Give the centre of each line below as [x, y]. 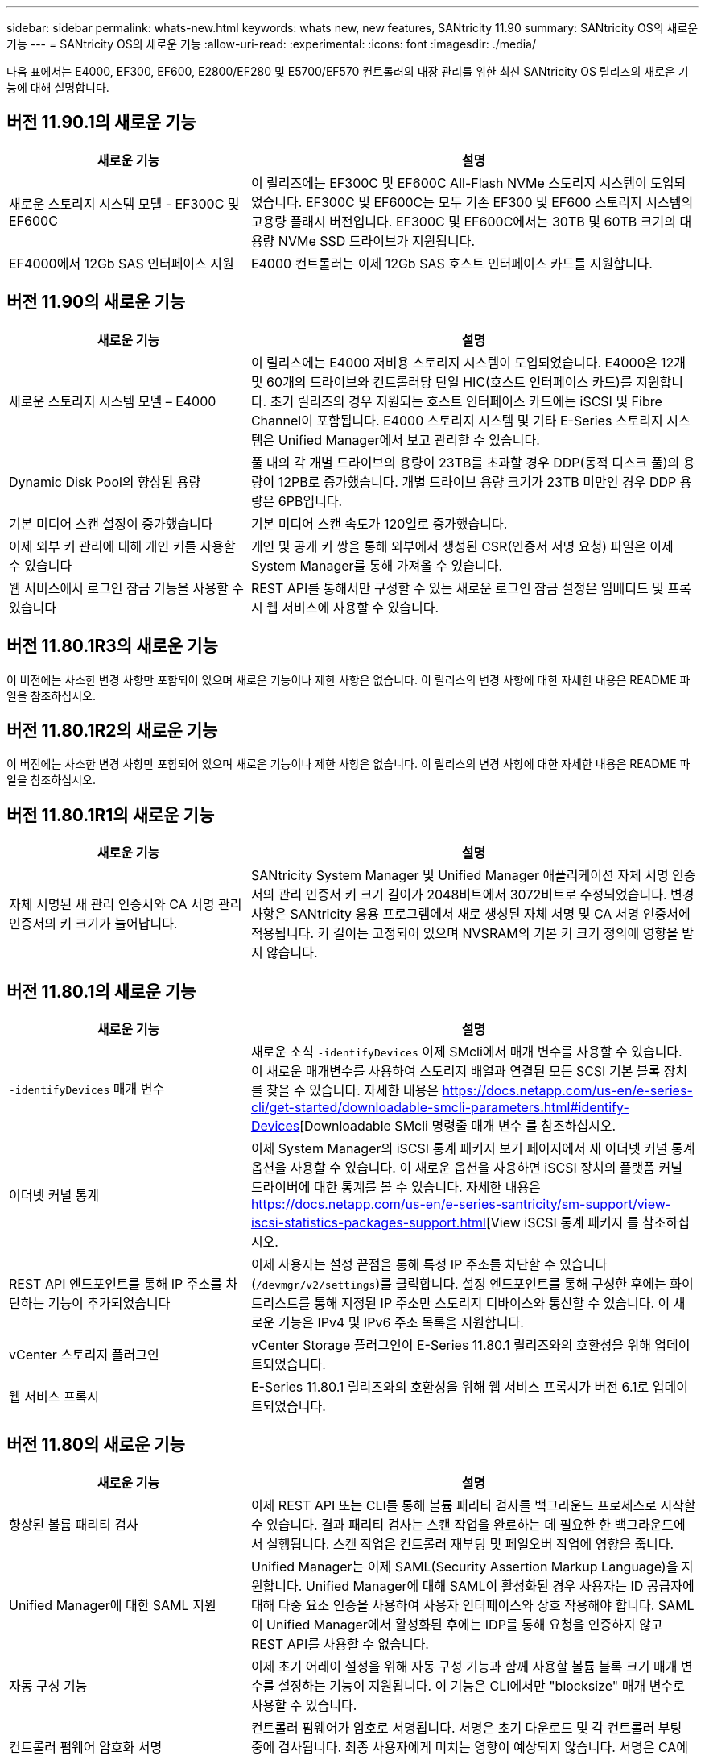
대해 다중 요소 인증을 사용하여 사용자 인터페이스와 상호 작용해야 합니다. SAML [472, 1605]
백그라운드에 [650, 1524]
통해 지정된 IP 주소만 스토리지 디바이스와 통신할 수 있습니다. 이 [492, 1303]
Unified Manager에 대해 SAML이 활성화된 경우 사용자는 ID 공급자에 [500, 1586]
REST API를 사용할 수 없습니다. [340, 1644]
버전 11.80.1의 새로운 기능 [101, 991]
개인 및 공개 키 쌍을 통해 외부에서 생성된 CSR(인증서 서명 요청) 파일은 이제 [462, 546]
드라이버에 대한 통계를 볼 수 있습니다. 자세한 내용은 [396, 1187]
